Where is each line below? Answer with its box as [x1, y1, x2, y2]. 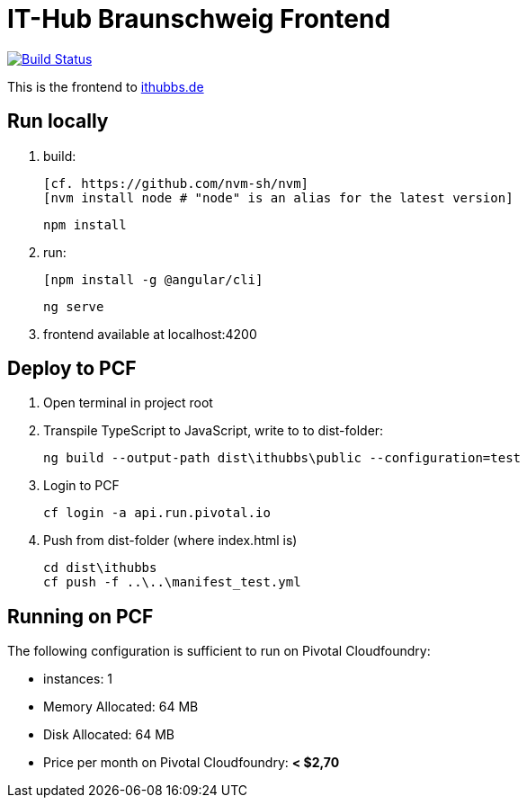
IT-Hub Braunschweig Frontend [7, 4, 391, 34]
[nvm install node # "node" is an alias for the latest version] [43, 190, 514, 205]
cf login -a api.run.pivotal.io [43, 505, 271, 521]
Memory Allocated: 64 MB [43, 699, 199, 715]
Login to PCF [43, 478, 120, 494]
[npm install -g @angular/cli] [43, 272, 263, 287]
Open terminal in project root [43, 395, 213, 411]
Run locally [7, 110, 109, 133]
